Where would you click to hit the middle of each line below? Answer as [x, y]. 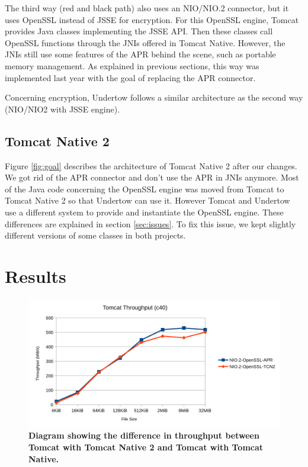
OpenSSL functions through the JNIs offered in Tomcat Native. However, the [145, 42]
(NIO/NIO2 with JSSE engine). [62, 109]
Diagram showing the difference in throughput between [144, 435]
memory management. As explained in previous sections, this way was [132, 65]
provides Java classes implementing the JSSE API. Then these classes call [139, 31]
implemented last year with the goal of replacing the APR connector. [130, 77]
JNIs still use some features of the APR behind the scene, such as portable [140, 54]
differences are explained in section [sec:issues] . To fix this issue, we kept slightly [150, 223]
